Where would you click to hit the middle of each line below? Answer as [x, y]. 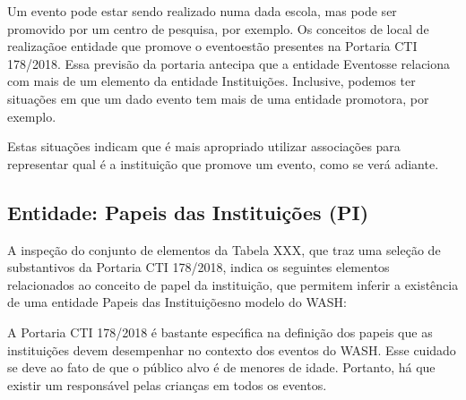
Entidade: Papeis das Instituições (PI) [188, 212]
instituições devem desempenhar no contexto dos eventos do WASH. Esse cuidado [232, 349]
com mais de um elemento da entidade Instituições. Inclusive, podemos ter [211, 81]
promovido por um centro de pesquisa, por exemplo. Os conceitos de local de [218, 28]
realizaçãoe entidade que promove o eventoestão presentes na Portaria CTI [212, 46]
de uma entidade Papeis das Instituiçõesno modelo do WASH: [177, 302]
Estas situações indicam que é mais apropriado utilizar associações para [204, 146]
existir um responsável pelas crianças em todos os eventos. [167, 384]
